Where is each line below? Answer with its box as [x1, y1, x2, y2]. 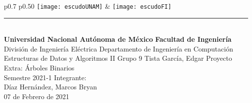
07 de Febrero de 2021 [4, 91, 69, 101]
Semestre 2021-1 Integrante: [4, 72, 87, 82]
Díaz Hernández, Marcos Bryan [4, 82, 97, 92]
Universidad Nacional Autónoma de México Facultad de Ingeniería [4, 34, 232, 44]
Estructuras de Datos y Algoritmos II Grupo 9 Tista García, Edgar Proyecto [4, 53, 232, 63]
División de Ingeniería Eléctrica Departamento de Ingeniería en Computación [4, 43, 233, 53]
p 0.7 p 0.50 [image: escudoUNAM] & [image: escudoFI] [4, 1, 172, 11]
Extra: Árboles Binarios [4, 63, 75, 73]
